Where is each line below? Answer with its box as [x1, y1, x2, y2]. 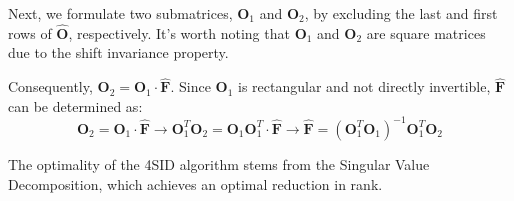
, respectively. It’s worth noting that [68, 22, 290, 43]
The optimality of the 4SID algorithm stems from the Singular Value [8, 153, 430, 174]
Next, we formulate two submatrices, [8, 3, 233, 23]
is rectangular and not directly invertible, [238, 76, 491, 97]
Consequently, [8, 76, 93, 97]
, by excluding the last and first [304, 3, 498, 23]
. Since [170, 76, 211, 97]
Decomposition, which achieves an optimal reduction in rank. [8, 173, 383, 194]
